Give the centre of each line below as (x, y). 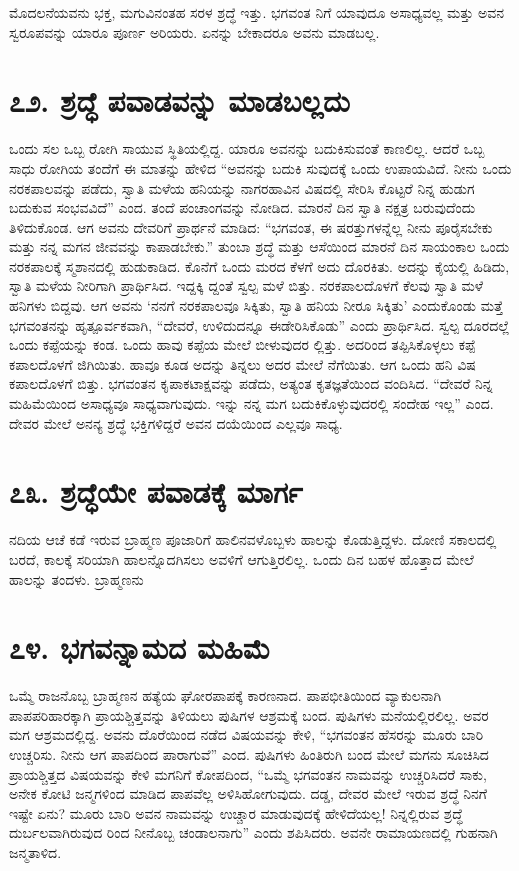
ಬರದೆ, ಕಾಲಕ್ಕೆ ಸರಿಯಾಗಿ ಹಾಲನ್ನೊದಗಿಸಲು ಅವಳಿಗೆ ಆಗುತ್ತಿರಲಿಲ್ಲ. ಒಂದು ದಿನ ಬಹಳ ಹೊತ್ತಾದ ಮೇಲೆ (241, 558)
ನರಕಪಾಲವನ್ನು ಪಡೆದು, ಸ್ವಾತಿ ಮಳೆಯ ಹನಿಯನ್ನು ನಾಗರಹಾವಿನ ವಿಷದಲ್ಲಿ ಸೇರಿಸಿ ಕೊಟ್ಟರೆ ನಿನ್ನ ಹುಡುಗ (242, 187)
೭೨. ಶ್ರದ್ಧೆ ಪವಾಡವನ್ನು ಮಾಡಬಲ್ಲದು (179, 100)
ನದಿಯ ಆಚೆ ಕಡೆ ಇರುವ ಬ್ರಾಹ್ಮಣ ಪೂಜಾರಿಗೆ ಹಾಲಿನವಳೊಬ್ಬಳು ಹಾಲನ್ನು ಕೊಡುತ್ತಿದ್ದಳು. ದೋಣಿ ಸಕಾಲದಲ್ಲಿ (253, 539)
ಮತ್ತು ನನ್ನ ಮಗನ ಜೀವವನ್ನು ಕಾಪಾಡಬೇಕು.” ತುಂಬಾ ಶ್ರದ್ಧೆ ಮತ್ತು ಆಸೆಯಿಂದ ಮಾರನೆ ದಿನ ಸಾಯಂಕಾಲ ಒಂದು (259, 246)
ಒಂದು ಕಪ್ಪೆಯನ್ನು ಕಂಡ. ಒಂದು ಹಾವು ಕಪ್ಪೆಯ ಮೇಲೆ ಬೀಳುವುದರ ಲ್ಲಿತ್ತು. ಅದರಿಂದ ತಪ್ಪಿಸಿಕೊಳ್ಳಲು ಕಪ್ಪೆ (242, 344)
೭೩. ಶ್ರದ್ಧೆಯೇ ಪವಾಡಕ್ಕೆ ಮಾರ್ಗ (156, 491)
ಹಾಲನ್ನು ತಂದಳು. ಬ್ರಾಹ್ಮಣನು (76, 578)
